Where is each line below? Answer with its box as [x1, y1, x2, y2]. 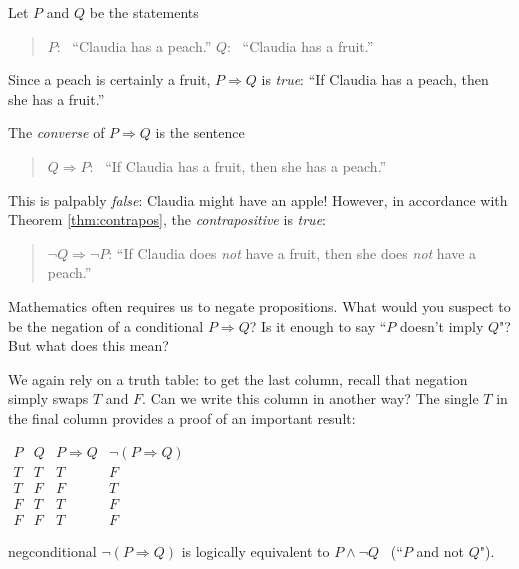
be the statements [89, 2, 199, 22]
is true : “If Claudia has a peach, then [261, 69, 489, 90]
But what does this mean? [8, 335, 169, 356]
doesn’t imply [400, 315, 484, 336]
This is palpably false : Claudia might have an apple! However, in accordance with [8, 189, 508, 210]
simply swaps [8, 388, 89, 409]
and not [416, 540, 465, 561]
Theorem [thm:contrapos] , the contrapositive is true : [8, 209, 326, 230]
